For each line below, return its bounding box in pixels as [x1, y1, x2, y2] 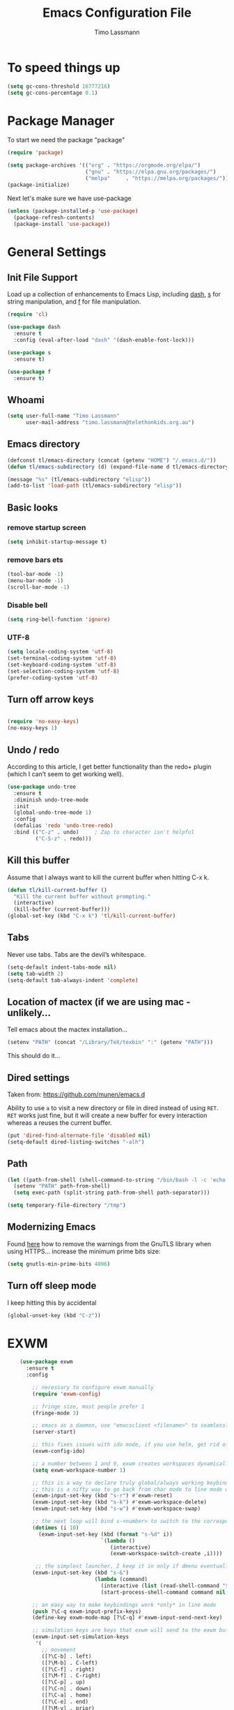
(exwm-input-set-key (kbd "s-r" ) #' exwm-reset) [32, 1492, 173, 1499]
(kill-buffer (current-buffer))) [13, 906, 111, 913]
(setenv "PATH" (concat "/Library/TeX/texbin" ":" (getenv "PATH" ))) [7, 1039, 214, 1046]
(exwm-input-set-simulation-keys [32, 1633, 130, 1640]
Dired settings [7, 1072, 70, 1084]
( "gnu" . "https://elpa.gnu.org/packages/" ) [84, 169, 217, 176]
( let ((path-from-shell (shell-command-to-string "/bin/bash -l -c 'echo [7, 1176, 226, 1183]
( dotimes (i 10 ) [32, 1524, 79, 1531]
